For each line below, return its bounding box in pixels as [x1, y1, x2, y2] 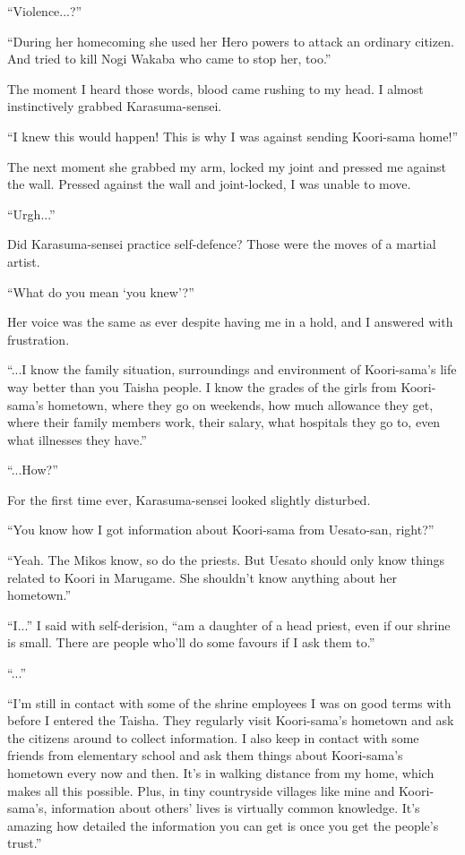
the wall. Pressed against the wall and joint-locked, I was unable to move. [7, 175, 411, 193]
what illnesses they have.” [7, 430, 147, 449]
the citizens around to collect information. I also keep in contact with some [7, 728, 419, 747]
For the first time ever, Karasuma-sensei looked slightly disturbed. [7, 490, 371, 509]
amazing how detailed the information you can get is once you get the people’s [7, 816, 439, 834]
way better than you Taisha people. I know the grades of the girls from [7, 377, 397, 396]
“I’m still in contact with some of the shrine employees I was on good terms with [7, 693, 452, 712]
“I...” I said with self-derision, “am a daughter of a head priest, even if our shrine [7, 615, 451, 634]
